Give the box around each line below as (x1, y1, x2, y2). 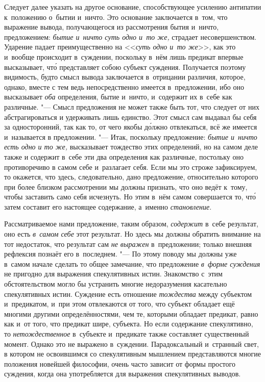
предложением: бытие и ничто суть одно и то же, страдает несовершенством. (4, 31, 257, 42)
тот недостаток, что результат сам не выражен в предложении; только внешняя (4, 238, 252, 249)
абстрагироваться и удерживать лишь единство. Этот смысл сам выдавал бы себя (4, 111, 257, 122)
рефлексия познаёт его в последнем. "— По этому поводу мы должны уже (4, 248, 237, 259)
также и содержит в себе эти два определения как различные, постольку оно (4, 151, 244, 162)
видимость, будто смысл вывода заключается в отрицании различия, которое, (4, 71, 246, 82)
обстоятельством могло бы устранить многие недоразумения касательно (4, 278, 227, 289)
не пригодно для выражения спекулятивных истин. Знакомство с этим (4, 268, 223, 279)
